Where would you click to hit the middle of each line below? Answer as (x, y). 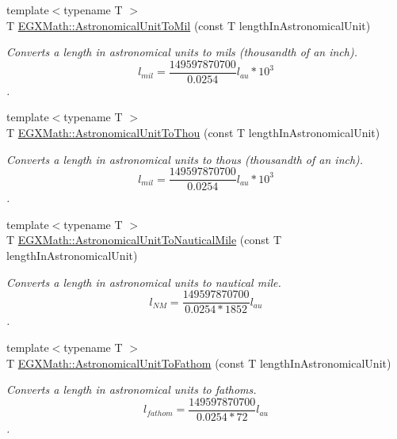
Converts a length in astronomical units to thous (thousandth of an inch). (185, 159)
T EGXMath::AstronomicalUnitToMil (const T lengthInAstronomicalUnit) (189, 25)
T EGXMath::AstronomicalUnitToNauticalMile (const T (144, 240)
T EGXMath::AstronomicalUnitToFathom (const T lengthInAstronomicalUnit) (199, 363)
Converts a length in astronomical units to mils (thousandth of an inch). (182, 52)
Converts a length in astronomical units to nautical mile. (144, 282)
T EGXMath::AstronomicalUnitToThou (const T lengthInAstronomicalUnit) (193, 133)
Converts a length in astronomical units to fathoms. (132, 389)
